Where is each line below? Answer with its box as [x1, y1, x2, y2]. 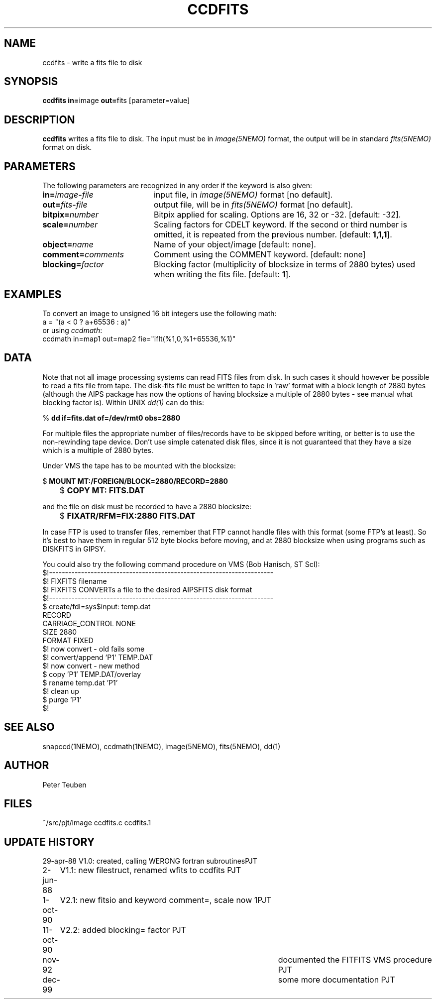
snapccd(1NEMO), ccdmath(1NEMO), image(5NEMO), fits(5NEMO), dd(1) [42, 742, 281, 751]
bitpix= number [42, 210, 99, 220]
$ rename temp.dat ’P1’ [42, 678, 118, 687]
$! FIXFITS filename [42, 576, 107, 585]
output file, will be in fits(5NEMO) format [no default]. [153, 200, 353, 210]
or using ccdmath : [42, 326, 103, 334]
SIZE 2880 [42, 627, 77, 636]
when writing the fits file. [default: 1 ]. [153, 269, 291, 280]
